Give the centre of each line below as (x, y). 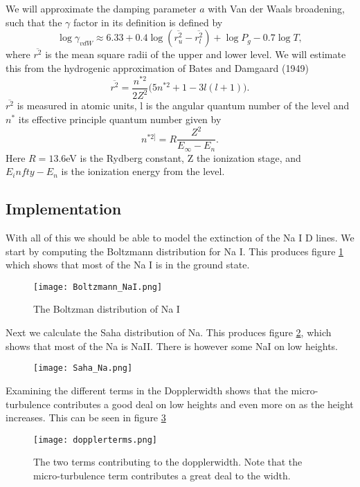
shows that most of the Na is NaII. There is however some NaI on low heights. (172, 346)
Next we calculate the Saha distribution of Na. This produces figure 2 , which (169, 332)
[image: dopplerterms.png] (95, 440)
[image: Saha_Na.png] (83, 368)
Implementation (64, 209)
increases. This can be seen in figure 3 (86, 417)
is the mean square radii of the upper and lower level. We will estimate (196, 54)
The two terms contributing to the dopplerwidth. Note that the (168, 462)
